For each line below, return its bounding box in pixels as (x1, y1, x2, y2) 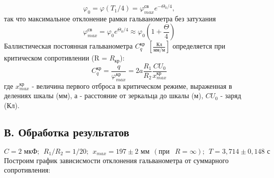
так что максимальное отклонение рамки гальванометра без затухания (4, 13, 216, 23)
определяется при (172, 41, 225, 51)
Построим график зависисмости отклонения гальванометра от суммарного (4, 155, 229, 165)
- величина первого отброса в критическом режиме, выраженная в (31, 80, 232, 91)
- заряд (220, 90, 241, 101)
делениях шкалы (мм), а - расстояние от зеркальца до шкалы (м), (4, 90, 203, 101)
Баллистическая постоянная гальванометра (4, 41, 133, 51)
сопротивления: (4, 165, 51, 175)
